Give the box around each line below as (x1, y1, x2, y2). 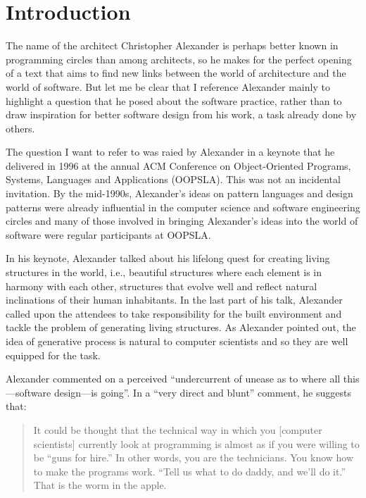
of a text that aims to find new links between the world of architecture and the (6, 66, 346, 80)
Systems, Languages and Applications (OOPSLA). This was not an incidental (6, 172, 341, 187)
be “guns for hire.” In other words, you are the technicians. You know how (33, 450, 354, 465)
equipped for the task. (6, 347, 101, 362)
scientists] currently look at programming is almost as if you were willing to (33, 436, 360, 451)
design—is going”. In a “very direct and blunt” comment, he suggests (53, 385, 351, 399)
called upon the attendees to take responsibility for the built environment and (6, 306, 342, 320)
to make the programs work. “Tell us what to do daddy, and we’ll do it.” (33, 463, 346, 478)
